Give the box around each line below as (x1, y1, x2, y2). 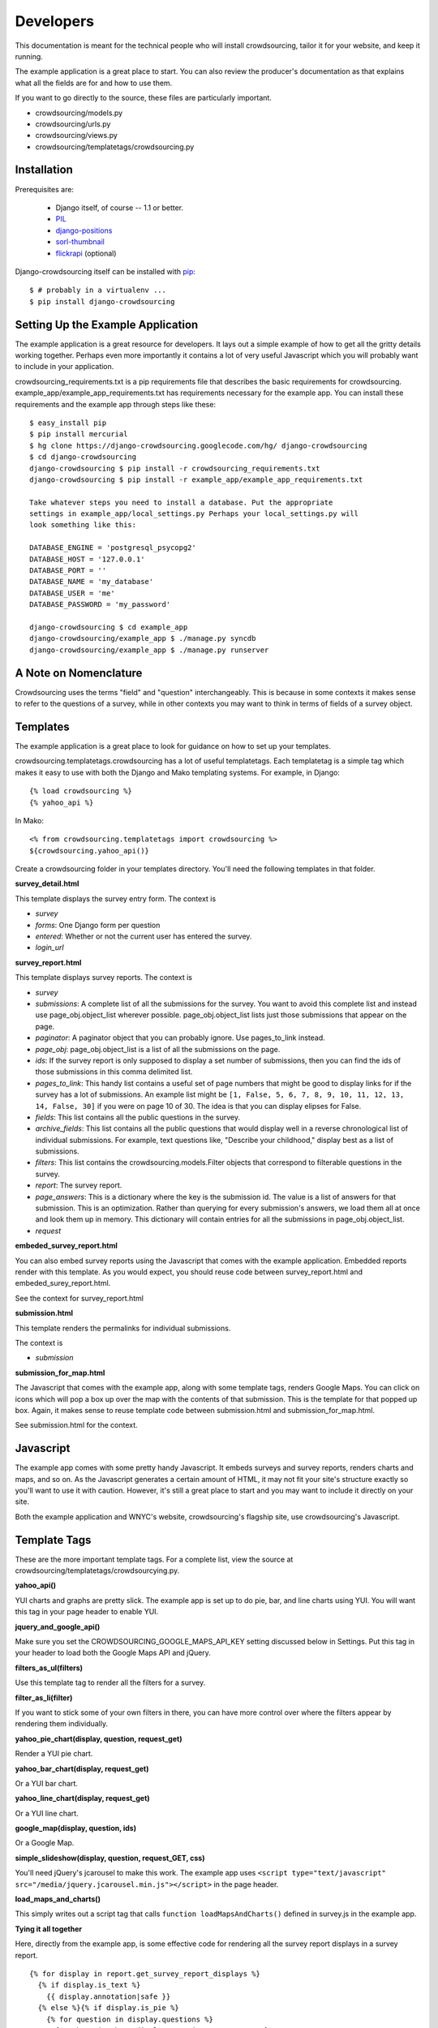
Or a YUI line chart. (15, 1808, 79, 1818)
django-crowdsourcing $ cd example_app (29, 622, 188, 632)
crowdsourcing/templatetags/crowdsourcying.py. (15, 1566, 180, 1575)
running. (15, 51, 44, 61)
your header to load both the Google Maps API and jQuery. (15, 1648, 211, 1658)
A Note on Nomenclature (15, 666, 143, 680)
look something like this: (29, 520, 137, 530)
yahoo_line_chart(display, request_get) (15, 1794, 150, 1803)
